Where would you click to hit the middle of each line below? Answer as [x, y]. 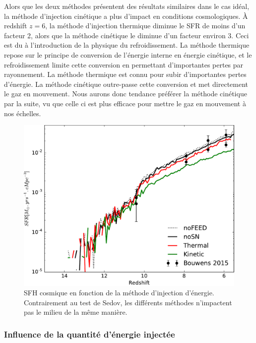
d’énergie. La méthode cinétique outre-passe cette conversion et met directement [126, 84]
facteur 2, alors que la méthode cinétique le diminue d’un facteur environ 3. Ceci [127, 35]
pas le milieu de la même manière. [76, 312]
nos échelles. [23, 113]
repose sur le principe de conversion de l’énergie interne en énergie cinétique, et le [128, 54]
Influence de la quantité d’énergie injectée [90, 334]
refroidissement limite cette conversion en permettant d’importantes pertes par [124, 64]
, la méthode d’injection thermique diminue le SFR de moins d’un [145, 26]
